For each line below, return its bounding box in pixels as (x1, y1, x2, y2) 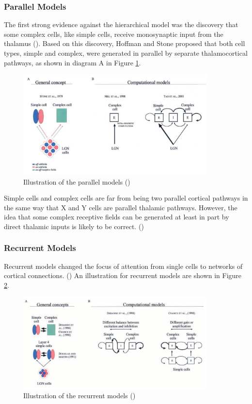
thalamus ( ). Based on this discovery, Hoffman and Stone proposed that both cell (4, 38, 245, 48)
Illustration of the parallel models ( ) (23, 176, 130, 186)
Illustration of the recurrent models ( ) (23, 390, 136, 401)
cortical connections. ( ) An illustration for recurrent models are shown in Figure (4, 270, 242, 280)
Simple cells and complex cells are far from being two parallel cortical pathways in (4, 193, 248, 203)
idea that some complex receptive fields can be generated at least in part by (4, 212, 229, 222)
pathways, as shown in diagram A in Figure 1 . (4, 57, 141, 67)
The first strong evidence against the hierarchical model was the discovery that (4, 19, 238, 30)
